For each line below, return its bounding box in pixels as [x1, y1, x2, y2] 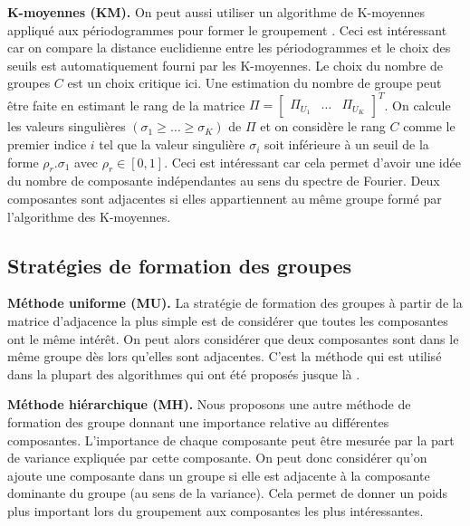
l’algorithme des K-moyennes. [7, 206, 171, 225]
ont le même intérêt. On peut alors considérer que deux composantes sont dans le [7, 329, 459, 348]
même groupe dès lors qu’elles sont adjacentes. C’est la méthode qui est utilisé [7, 347, 442, 366]
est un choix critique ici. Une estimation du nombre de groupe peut [67, 73, 442, 92]
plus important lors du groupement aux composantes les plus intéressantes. [7, 501, 424, 520]
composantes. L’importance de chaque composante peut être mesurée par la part [7, 430, 455, 449]
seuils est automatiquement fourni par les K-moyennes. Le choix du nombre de [7, 55, 443, 74]
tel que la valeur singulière [99, 135, 245, 154]
